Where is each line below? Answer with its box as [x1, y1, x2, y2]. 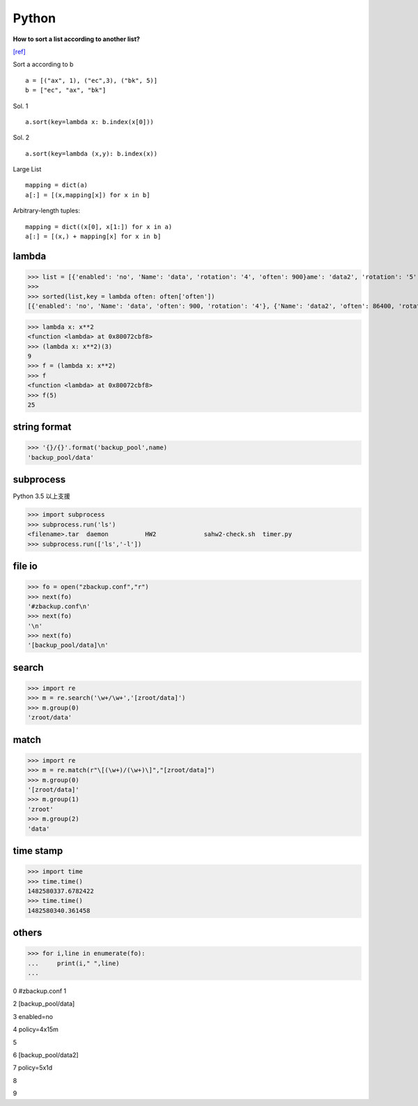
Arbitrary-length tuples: [13, 206, 80, 215]
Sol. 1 [13, 102, 29, 110]
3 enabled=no [13, 1012, 54, 1020]
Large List [13, 165, 42, 173]
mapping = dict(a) [25, 181, 88, 189]
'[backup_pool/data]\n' [27, 641, 109, 649]
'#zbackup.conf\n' [27, 602, 91, 610]
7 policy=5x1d [13, 1064, 53, 1072]
